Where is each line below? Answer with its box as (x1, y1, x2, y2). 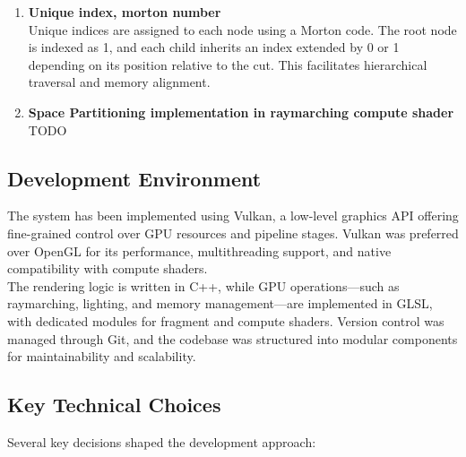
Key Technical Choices (7, 391, 221, 418)
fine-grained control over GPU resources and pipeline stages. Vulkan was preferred (7, 223, 459, 242)
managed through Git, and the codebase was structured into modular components (7, 329, 458, 348)
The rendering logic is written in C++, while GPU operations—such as (7, 276, 400, 295)
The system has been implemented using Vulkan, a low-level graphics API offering (7, 206, 459, 225)
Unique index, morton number (28, 3, 221, 21)
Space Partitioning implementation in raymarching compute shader (28, 102, 454, 121)
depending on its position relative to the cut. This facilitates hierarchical (28, 55, 427, 73)
